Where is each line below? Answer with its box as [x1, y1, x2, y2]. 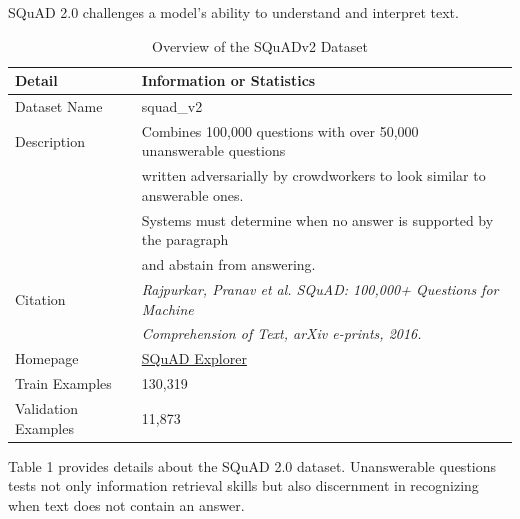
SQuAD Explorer [141, 348, 247, 369]
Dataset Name [15, 96, 103, 117]
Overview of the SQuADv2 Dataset [152, 35, 368, 56]
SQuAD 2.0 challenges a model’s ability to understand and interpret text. [8, 2, 459, 22]
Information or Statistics [141, 70, 316, 91]
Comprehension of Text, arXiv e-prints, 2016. [141, 323, 422, 344]
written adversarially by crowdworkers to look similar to [141, 165, 486, 186]
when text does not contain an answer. [8, 494, 245, 515]
